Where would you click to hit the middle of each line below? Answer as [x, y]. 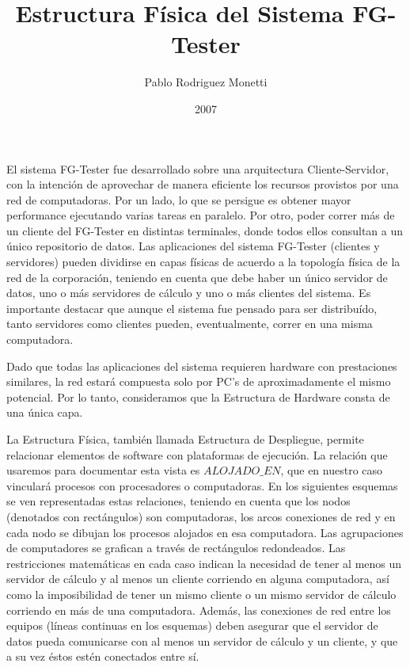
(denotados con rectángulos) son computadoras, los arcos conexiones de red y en [201, 516]
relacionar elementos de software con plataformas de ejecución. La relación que [197, 454]
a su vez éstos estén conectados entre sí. [103, 656]
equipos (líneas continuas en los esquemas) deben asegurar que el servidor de [192, 625]
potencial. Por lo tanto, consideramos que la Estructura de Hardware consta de [198, 396]
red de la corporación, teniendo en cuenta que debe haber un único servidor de [197, 277]
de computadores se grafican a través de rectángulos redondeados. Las [176, 548]
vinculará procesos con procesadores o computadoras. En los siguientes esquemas [202, 485]
